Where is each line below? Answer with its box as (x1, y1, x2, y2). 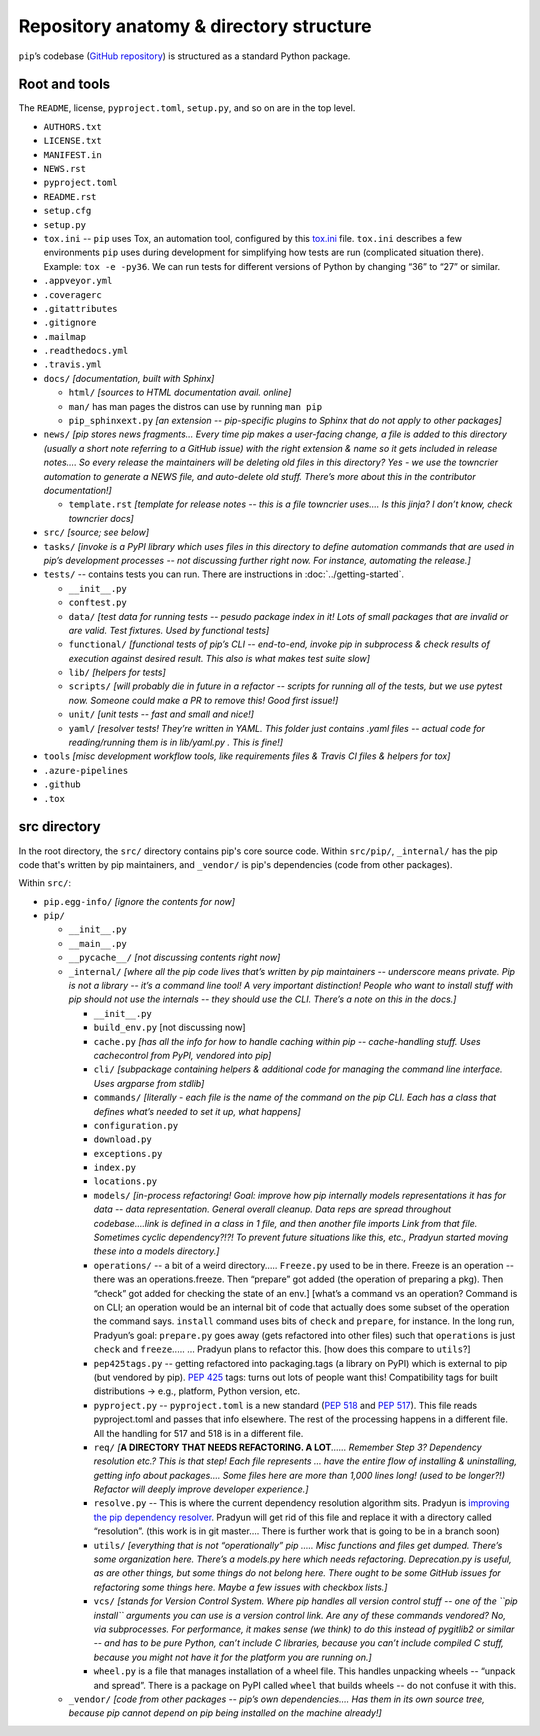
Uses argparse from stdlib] (93, 1077, 205, 1089)
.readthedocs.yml (43, 345, 129, 357)
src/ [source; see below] (43, 526, 150, 539)
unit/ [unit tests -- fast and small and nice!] (68, 708, 255, 720)
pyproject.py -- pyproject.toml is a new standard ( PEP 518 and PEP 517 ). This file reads (93, 1399, 478, 1411)
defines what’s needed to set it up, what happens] (93, 1105, 302, 1117)
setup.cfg (43, 205, 92, 217)
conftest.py (68, 597, 127, 609)
